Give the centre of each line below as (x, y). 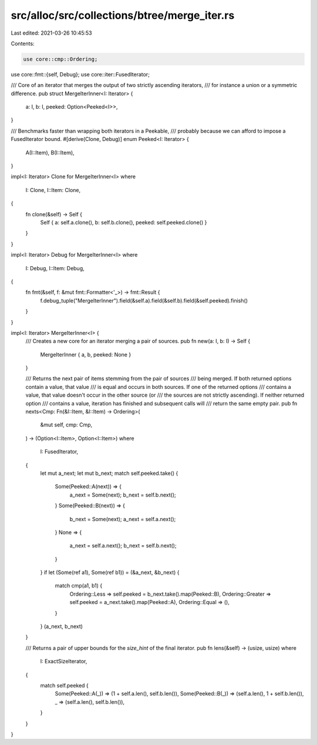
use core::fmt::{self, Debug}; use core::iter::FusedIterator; (80, 74)
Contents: (23, 43)
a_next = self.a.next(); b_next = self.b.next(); (123, 546)
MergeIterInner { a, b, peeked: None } (86, 354)
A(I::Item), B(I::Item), (50, 152)
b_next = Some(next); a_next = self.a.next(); (123, 519)
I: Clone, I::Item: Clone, (53, 190)
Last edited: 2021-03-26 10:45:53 (51, 33)
